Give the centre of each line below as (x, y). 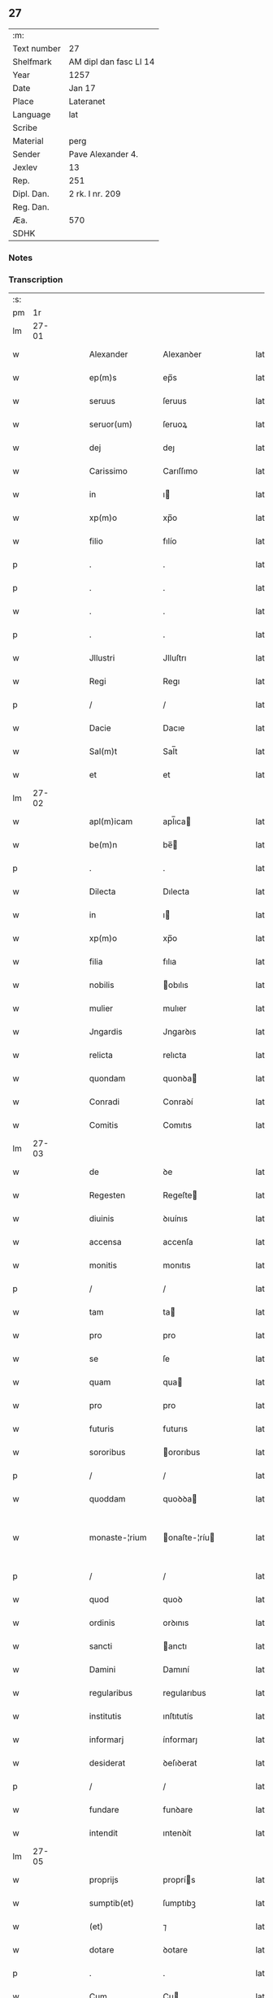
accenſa (178, 1242)
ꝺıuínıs (175, 1219)
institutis (105, 1716)
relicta (101, 1055)
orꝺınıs (176, 1623)
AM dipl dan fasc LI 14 (112, 62)
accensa (105, 1242)
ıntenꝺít (177, 1833)
